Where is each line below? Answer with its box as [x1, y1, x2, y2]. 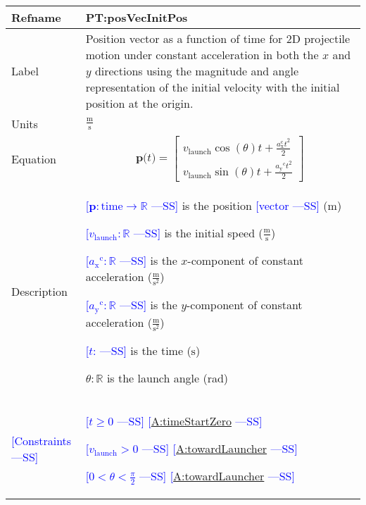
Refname [11, 9, 61, 25]
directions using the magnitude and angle [94, 63, 299, 79]
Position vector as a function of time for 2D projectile [85, 30, 351, 46]
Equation [11, 150, 56, 167]
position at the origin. [85, 95, 194, 111]
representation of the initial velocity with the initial [85, 79, 340, 95]
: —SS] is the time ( [92, 342, 191, 359]
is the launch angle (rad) [106, 370, 229, 387]
